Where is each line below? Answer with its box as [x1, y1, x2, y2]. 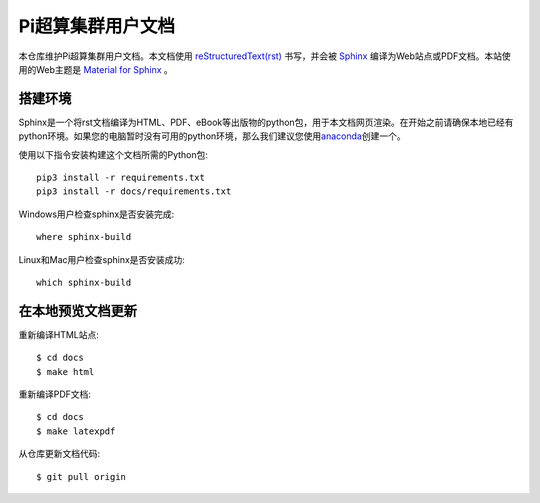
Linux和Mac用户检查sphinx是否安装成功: [18, 253, 185, 265]
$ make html [36, 366, 95, 377]
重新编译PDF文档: [18, 388, 92, 400]
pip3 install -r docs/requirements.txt [36, 186, 232, 197]
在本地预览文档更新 [18, 302, 137, 319]
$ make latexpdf [36, 425, 116, 437]
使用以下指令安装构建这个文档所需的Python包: [18, 148, 209, 160]
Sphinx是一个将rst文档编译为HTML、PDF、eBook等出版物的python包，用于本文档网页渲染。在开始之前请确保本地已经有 [18, 116, 514, 128]
